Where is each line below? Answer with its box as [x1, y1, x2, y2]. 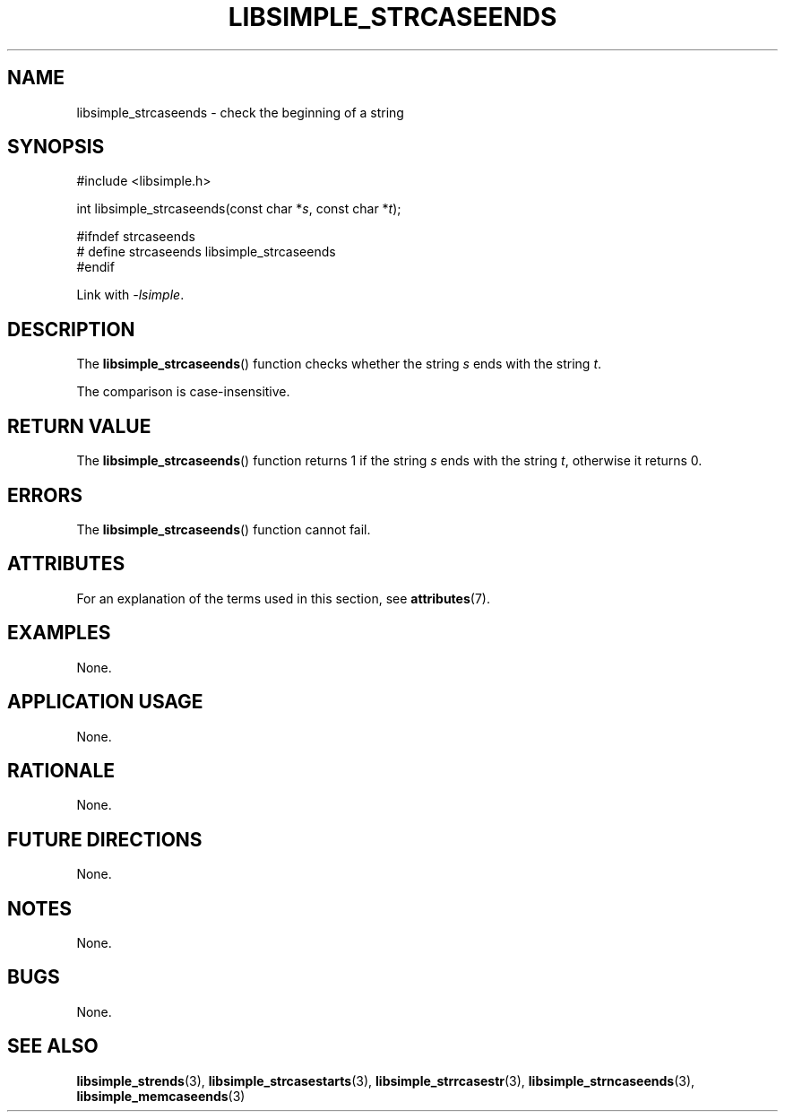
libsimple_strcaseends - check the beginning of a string [76, 104, 404, 120]
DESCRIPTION [7, 317, 135, 341]
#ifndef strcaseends [76, 229, 195, 245]
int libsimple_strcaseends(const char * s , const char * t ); [76, 201, 401, 217]
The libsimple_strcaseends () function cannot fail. [76, 521, 371, 537]
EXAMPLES [7, 621, 111, 645]
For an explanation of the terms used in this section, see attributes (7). [76, 590, 490, 606]
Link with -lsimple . [76, 287, 185, 303]
